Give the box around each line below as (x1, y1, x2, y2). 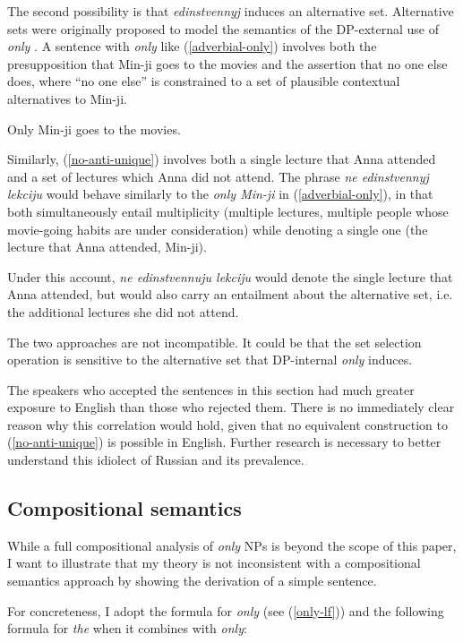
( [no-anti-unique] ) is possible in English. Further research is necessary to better (7, 433, 442, 451)
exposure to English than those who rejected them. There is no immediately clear (7, 398, 455, 416)
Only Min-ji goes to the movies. (7, 119, 181, 138)
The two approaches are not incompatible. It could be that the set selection (7, 332, 422, 351)
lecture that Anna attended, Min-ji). (7, 237, 207, 256)
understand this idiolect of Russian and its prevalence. (7, 450, 304, 469)
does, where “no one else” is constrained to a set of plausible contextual (7, 72, 400, 90)
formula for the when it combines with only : (7, 619, 247, 638)
